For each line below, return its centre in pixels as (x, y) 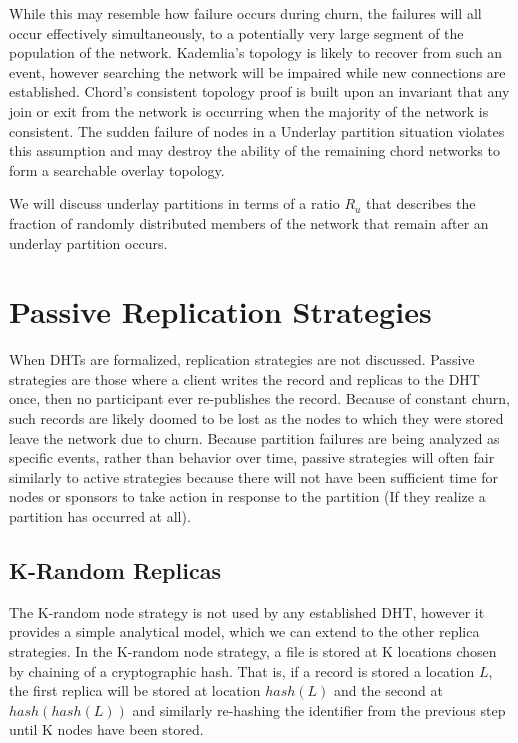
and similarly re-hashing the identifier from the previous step (319, 709)
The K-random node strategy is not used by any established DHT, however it (247, 611)
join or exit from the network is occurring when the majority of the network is (249, 110)
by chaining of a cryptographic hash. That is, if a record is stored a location (242, 670)
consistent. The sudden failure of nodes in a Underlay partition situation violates (257, 130)
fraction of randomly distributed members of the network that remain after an (249, 222)
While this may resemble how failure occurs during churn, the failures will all (245, 13)
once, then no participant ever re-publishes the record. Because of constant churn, (259, 398)
